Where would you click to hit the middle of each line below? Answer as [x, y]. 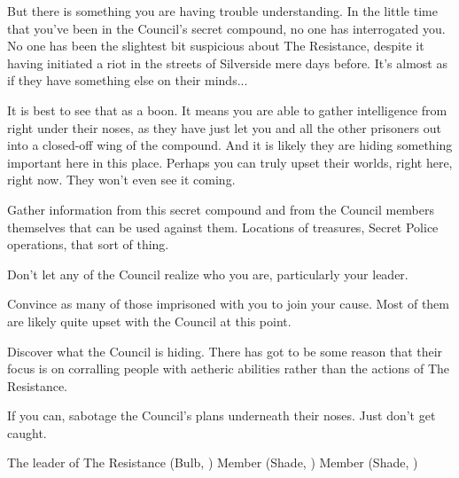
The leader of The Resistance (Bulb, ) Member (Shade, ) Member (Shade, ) [213, 462]
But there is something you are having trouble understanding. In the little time [222, 11]
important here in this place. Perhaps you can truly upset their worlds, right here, [230, 162]
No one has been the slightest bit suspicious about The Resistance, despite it [216, 46]
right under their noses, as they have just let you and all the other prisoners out [224, 127]
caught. [27, 432]
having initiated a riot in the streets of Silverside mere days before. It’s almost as [227, 63]
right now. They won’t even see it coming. [121, 180]
